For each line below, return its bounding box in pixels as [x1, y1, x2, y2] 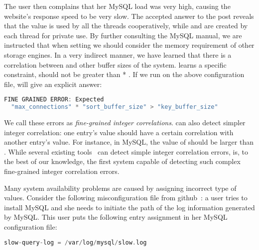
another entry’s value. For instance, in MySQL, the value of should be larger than [4, 137, 254, 147]
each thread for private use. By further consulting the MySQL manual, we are [4, 30, 242, 40]
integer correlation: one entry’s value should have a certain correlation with [4, 127, 234, 137]
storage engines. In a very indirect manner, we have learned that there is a [4, 49, 232, 60]
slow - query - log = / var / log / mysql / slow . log [4, 239, 147, 246]
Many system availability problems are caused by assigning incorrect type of [4, 182, 237, 193]
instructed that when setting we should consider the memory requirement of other [4, 40, 255, 50]
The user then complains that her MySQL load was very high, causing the [4, 1, 231, 11]
